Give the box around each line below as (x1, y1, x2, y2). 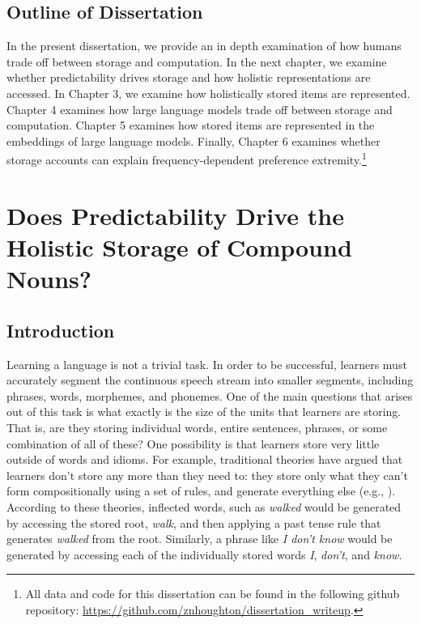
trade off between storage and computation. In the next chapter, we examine (6, 53, 387, 70)
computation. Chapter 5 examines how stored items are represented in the (6, 117, 375, 134)
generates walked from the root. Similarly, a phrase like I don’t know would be (6, 530, 393, 547)
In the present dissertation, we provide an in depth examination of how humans (6, 37, 402, 54)
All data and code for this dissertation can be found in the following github (25, 585, 400, 602)
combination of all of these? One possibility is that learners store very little (6, 435, 380, 452)
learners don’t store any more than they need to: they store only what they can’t (6, 466, 408, 483)
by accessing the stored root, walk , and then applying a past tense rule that (6, 514, 381, 531)
